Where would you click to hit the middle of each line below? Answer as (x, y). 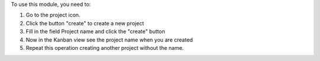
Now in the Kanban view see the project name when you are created (109, 40)
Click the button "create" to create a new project (85, 23)
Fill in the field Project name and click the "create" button (95, 32)
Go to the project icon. (53, 15)
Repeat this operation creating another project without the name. (105, 48)
